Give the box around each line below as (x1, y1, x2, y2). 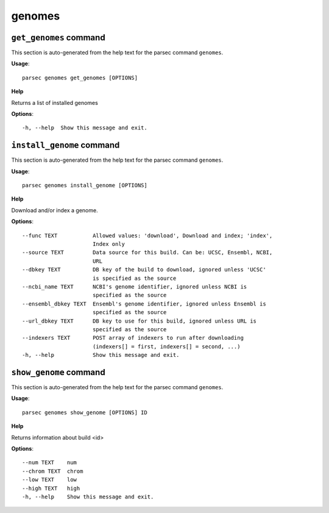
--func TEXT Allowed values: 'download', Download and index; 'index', (22, 232, 273, 239)
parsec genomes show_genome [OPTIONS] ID (22, 409, 147, 416)
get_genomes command (11, 32, 106, 43)
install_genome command (11, 140, 120, 151)
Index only (92, 241, 125, 248)
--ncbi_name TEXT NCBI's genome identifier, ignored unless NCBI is (22, 284, 247, 290)
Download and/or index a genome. (11, 206, 98, 213)
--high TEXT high (22, 485, 80, 492)
